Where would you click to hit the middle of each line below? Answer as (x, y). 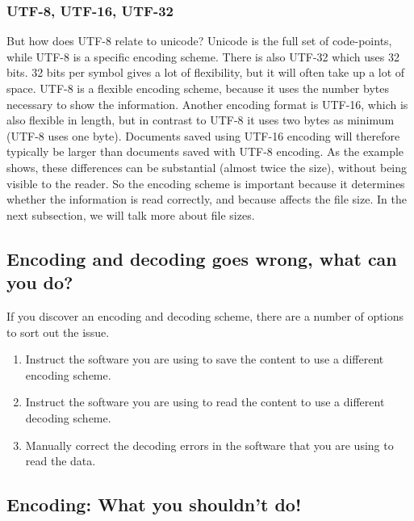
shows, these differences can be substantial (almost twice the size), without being (207, 167)
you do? (40, 282)
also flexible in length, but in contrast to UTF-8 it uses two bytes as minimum (201, 120)
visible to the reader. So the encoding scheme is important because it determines (206, 183)
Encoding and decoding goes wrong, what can (202, 258)
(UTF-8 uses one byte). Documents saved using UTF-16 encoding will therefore (203, 135)
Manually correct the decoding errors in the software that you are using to (209, 445)
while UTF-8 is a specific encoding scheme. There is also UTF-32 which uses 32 (203, 56)
